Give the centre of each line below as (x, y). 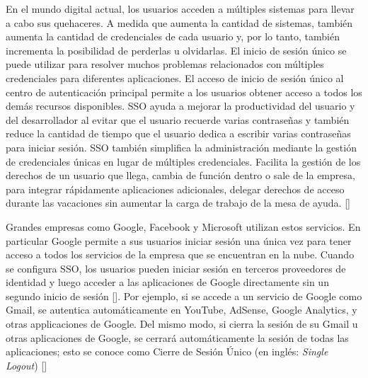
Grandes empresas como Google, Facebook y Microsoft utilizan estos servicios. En (183, 226)
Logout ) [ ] (27, 365)
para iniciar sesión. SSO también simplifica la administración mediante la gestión (181, 147)
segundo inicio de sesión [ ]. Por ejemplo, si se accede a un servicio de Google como (184, 296)
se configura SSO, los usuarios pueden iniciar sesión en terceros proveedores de (176, 268)
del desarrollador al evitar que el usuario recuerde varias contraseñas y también (178, 119)
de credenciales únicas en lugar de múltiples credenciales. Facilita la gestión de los (183, 161)
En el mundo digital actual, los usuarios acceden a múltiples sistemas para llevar (180, 8)
